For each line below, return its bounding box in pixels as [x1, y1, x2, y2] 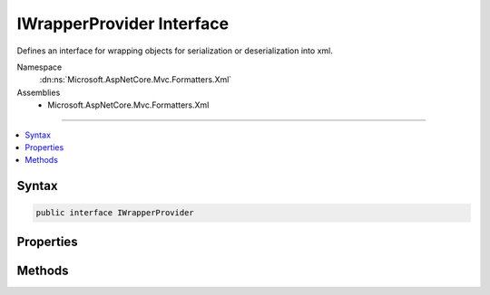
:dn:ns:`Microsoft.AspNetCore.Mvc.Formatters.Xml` [39, 74, 232, 85]
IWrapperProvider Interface [16, 14, 230, 33]
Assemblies [16, 87, 61, 98]
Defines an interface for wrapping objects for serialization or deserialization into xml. [16, 45, 333, 56]
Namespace [16, 62, 63, 72]
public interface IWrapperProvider [35, 208, 194, 218]
